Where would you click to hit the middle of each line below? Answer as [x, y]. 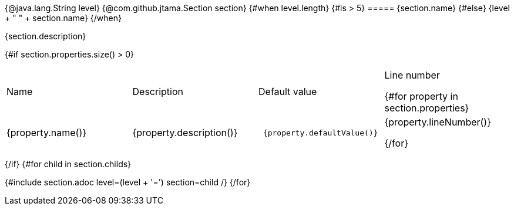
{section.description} [46, 36]
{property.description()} [185, 133]
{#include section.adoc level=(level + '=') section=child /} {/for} [128, 182]
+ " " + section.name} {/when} [63, 18]
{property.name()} [47, 133]
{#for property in [421, 96]
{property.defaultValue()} [320, 133]
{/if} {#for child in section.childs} [68, 164]
